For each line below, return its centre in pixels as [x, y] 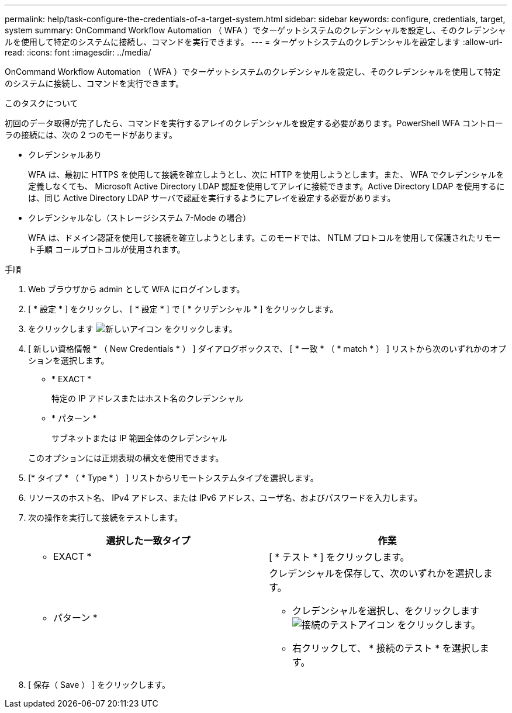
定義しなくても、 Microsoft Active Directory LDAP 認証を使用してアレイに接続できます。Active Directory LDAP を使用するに [267, 186]
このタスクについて [41, 103]
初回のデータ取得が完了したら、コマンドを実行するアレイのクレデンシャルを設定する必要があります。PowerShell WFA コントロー [254, 123]
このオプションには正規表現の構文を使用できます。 [126, 458]
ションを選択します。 [69, 360]
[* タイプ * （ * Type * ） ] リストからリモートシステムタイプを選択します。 [173, 478]
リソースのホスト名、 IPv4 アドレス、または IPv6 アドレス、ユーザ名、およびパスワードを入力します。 [225, 498]
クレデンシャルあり [65, 155]
